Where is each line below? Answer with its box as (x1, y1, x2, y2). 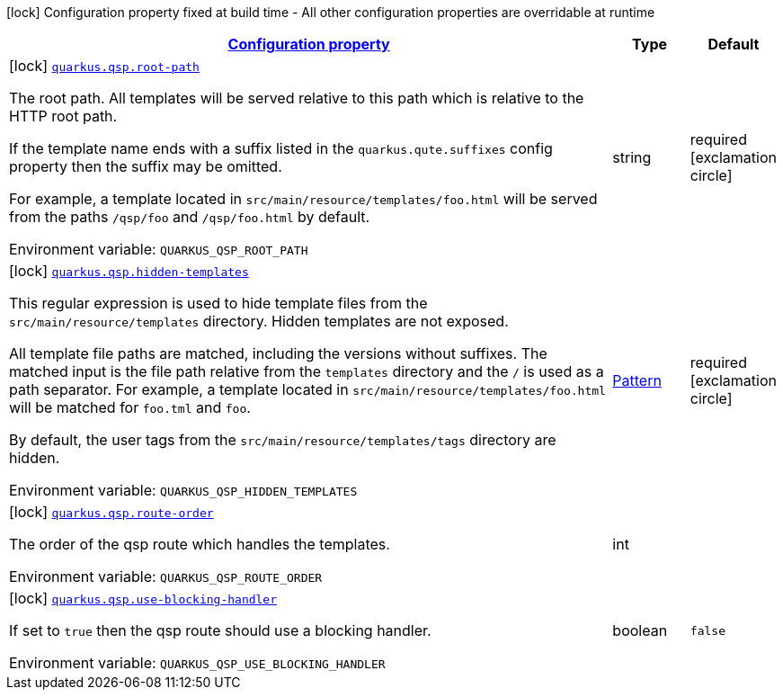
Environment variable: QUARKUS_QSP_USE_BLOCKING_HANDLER (9, 654, 386, 672)
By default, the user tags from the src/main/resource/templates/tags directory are (9, 431, 556, 449)
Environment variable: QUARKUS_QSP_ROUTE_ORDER (9, 567, 323, 585)
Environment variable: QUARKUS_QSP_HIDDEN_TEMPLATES (9, 481, 358, 499)
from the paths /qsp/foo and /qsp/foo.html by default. (9, 208, 370, 226)
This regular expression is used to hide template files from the (9, 294, 428, 312)
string (612, 148, 652, 166)
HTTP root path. (9, 107, 118, 125)
